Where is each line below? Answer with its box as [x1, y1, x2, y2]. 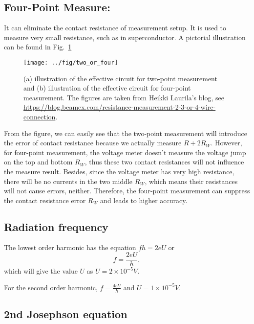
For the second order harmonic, [4, 282, 98, 292]
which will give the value [4, 266, 78, 276]
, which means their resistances [145, 176, 238, 186]
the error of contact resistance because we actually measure [4, 138, 182, 148]
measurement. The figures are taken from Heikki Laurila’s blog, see [23, 92, 224, 102]
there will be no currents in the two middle [4, 176, 133, 186]
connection [23, 112, 56, 122]
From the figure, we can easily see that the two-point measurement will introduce [4, 128, 247, 138]
